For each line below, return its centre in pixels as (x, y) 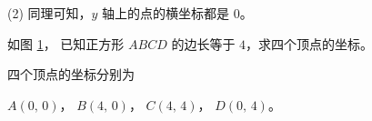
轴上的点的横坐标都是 (166, 13)
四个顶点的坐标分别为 (71, 74)
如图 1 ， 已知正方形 (66, 43)
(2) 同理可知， (50, 13)
